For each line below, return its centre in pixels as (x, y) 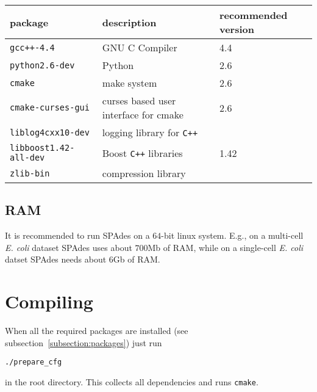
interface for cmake (143, 114)
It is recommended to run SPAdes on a (77, 235)
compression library (144, 173)
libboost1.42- (42, 148)
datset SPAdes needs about (56, 259)
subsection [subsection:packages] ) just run (84, 342)
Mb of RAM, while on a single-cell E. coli (226, 247)
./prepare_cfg (34, 362)
